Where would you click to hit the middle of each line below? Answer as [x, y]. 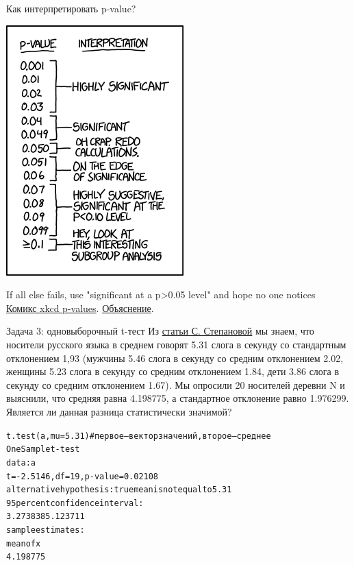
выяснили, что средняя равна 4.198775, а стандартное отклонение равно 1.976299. [178, 398]
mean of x [24, 543]
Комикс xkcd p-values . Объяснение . [80, 308]
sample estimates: [46, 530]
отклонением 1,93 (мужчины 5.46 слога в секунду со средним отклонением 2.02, [175, 358]
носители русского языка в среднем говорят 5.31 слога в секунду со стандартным [176, 344]
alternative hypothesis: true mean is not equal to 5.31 [119, 490]
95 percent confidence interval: [75, 503]
